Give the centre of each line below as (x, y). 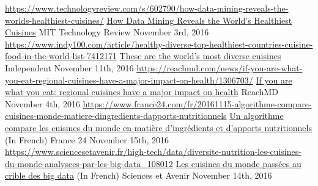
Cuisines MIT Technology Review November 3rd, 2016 (107, 32)
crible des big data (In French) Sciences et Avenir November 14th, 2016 (139, 175)
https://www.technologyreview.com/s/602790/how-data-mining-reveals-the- (147, 8)
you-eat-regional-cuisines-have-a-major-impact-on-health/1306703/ (129, 80)
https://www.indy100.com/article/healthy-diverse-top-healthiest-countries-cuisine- (159, 44)
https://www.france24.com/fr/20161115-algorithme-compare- (197, 103)
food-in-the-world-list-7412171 (61, 56)
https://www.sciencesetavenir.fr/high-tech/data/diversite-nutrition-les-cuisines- (153, 152)
